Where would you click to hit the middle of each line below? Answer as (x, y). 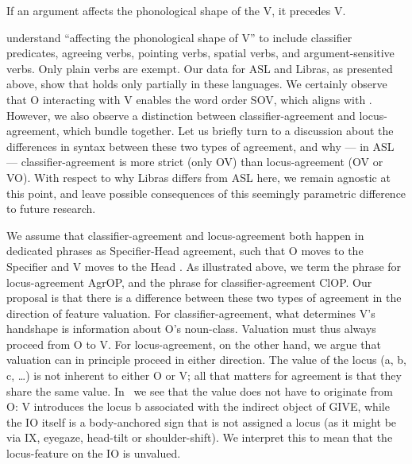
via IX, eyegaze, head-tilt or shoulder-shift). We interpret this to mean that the (200, 437)
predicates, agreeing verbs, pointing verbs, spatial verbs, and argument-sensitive (200, 53)
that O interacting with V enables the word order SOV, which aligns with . (189, 99)
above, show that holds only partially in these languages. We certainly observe (197, 84)
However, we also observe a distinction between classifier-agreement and (181, 115)
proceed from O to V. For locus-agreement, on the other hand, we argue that (194, 344)
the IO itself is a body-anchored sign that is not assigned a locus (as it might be (202, 421)
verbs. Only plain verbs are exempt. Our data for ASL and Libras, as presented (200, 68)
